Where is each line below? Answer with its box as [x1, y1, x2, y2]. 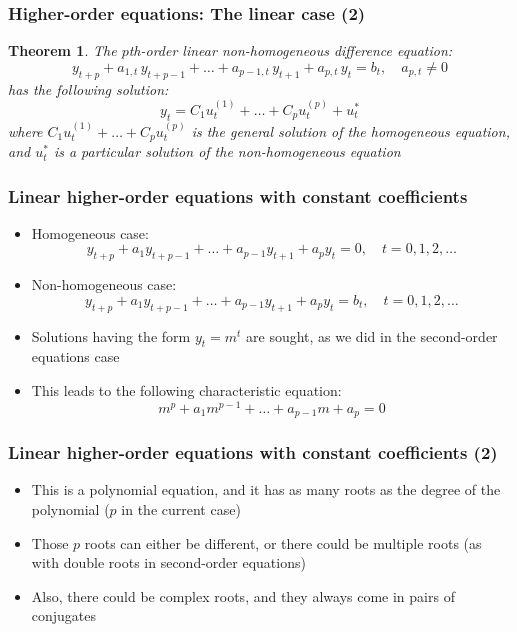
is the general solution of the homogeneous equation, [191, 120, 510, 141]
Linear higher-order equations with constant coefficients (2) [8, 440, 498, 465]
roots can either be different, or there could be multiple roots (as [84, 532, 482, 553]
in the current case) [121, 499, 241, 519]
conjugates [31, 605, 97, 626]
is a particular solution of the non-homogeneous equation [53, 141, 401, 162]
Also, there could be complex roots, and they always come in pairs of [31, 585, 455, 606]
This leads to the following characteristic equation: [31, 380, 342, 401]
